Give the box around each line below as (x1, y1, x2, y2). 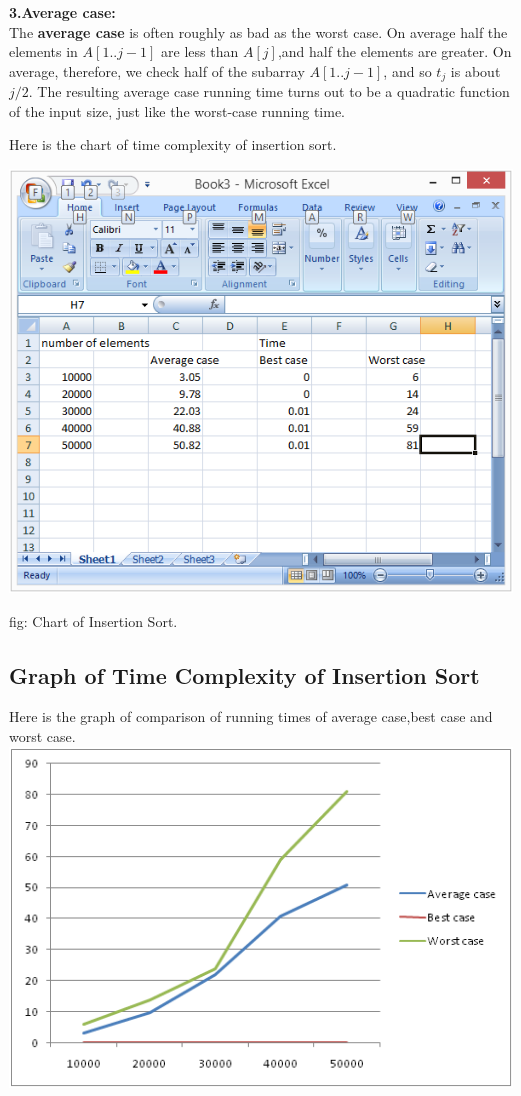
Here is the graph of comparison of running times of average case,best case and (9, 706, 493, 727)
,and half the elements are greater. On (277, 41, 512, 62)
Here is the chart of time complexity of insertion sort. (9, 134, 337, 155)
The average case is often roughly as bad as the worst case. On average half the (9, 21, 508, 42)
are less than (161, 41, 239, 62)
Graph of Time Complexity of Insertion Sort (9, 659, 480, 690)
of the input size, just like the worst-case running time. (9, 100, 345, 121)
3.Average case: (9, 2, 116, 22)
